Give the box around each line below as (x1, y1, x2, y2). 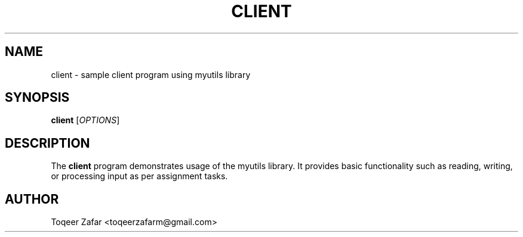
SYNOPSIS (5, 90, 70, 105)
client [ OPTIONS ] (51, 115, 120, 126)
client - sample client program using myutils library (51, 69, 251, 80)
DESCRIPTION (5, 135, 90, 151)
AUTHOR (5, 191, 59, 207)
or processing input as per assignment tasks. (51, 171, 228, 182)
